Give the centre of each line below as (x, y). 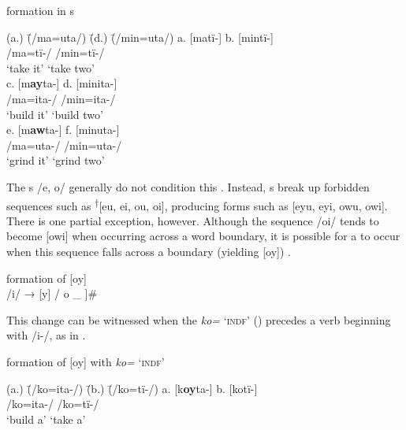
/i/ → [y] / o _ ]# (52, 293)
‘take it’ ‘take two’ (51, 67)
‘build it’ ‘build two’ (55, 114)
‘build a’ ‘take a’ (46, 419)
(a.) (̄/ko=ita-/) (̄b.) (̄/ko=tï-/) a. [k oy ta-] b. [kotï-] (132, 388)
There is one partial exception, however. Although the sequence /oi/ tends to (193, 220)
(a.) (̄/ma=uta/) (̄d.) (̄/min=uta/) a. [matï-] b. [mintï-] (140, 37)
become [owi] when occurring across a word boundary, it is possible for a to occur (203, 236)
